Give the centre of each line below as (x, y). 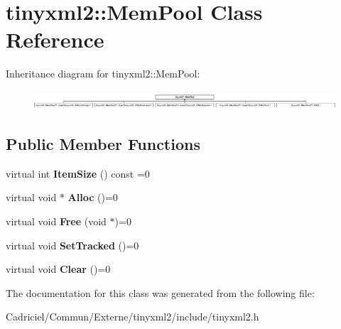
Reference (55, 39)
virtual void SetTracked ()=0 (72, 245)
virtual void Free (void (56, 221)
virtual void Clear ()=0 (58, 269)
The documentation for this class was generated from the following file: (160, 292)
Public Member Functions (103, 144)
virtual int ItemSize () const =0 (78, 173)
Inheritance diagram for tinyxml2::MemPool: (103, 74)
